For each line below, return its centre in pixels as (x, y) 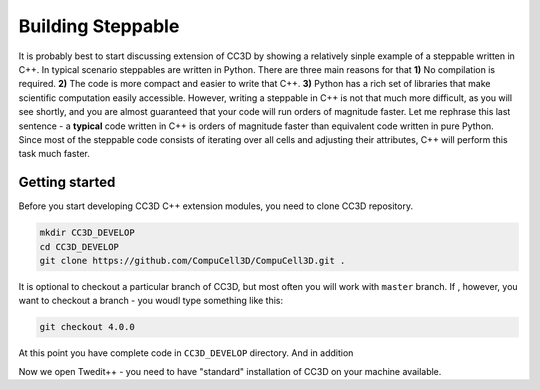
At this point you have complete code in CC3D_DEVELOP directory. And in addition (186, 353)
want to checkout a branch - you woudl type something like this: (151, 301)
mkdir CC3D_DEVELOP (87, 233)
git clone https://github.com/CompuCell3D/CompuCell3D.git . (192, 260)
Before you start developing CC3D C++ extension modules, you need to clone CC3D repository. (216, 206)
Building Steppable (99, 26)
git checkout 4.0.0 (87, 327)
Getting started (67, 182)
